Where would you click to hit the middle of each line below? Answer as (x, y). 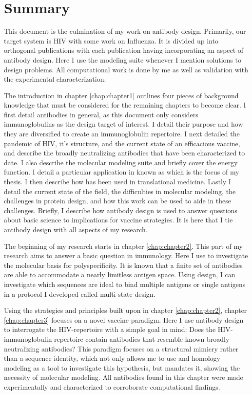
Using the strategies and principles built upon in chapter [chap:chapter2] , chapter (126, 310)
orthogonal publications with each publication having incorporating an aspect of (124, 50)
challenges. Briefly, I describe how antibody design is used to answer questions (121, 210)
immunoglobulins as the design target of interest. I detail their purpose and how (124, 124)
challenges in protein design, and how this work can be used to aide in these (117, 201)
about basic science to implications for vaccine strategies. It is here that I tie (118, 220)
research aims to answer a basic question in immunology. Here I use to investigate (126, 255)
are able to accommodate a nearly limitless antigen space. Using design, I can (120, 274)
